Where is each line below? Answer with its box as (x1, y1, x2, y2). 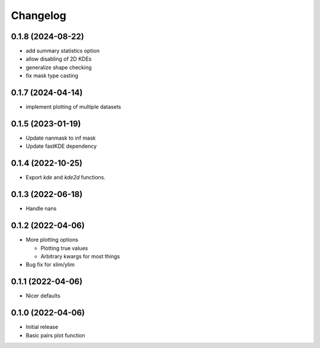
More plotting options (25, 236, 78, 243)
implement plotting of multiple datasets (25, 103, 121, 110)
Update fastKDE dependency (25, 143, 97, 150)
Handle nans (25, 205, 57, 212)
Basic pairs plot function (25, 331, 85, 338)
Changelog (11, 9, 66, 22)
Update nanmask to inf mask (25, 134, 96, 142)
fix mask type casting (25, 72, 78, 80)
